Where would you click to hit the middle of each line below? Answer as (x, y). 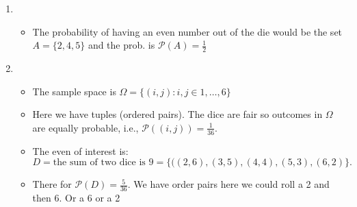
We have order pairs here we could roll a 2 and (232, 184)
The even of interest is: (80, 150)
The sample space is (74, 91)
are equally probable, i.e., (85, 127)
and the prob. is (121, 45)
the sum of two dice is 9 (103, 163)
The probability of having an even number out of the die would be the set (187, 31)
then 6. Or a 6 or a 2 (76, 198)
